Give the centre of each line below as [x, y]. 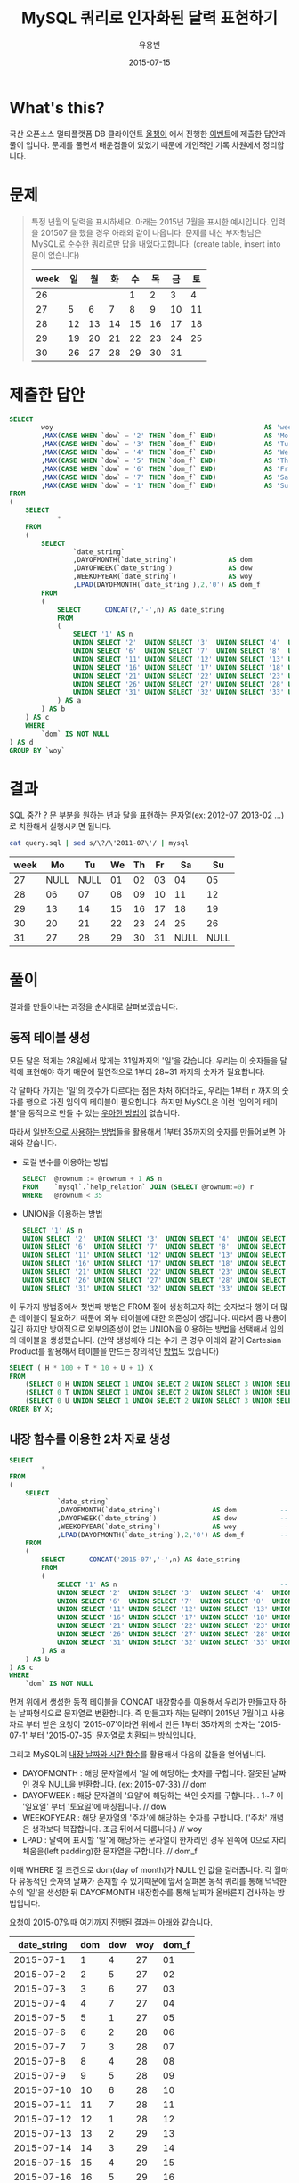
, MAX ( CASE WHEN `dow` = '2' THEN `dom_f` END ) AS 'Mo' [167, 436]
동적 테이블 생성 [50, 1037]
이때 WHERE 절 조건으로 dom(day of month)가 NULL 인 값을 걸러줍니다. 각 [141, 1870]
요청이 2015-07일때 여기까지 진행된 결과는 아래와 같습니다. [111, 1922]
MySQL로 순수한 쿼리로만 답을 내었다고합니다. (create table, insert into [156, 244]
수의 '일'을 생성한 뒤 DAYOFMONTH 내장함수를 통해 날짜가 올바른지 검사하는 [142, 1893]
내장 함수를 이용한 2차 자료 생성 [90, 1439]
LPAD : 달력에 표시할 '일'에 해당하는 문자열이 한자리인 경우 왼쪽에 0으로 [145, 1840]
